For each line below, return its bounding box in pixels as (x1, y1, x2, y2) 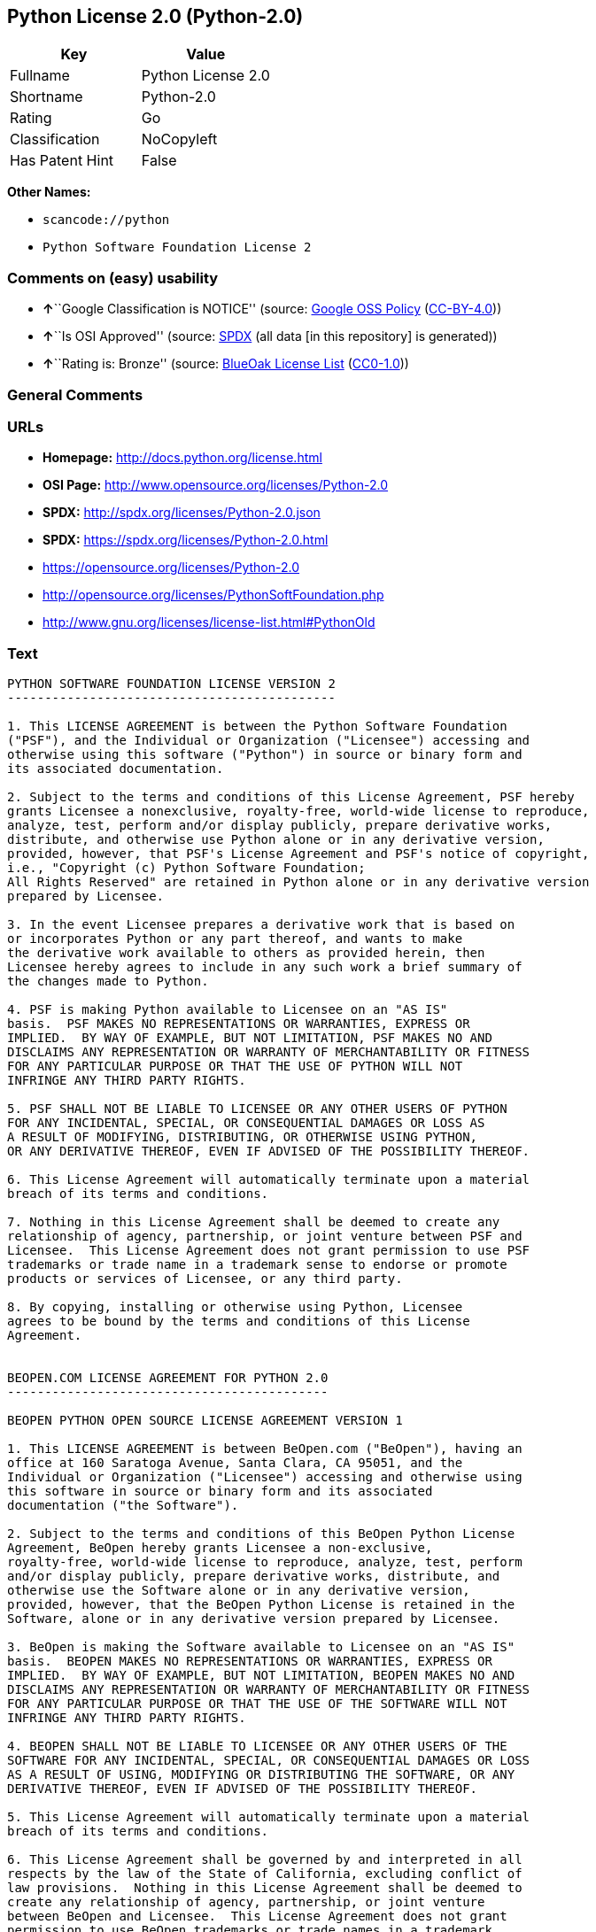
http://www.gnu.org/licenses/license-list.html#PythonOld (43, 614, 375, 630)
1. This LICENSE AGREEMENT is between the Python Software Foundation (7, 719, 507, 734)
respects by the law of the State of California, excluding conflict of (7, 1866, 522, 1882)
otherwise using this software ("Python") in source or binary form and (7, 747, 522, 762)
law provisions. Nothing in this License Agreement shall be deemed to (7, 1881, 522, 1896)
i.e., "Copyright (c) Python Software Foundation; (7, 861, 366, 876)
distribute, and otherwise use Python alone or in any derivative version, (7, 832, 545, 847)
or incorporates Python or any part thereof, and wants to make (7, 931, 463, 947)
